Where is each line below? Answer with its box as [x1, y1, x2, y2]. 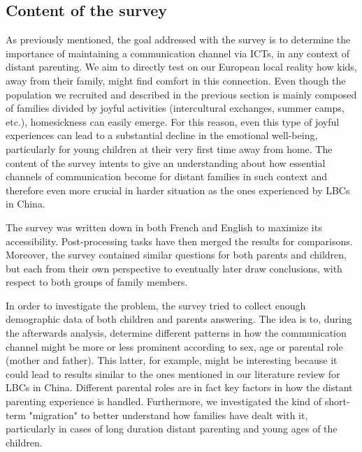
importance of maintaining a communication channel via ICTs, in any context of [6, 45, 350, 60]
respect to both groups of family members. [6, 275, 188, 289]
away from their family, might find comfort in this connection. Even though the [6, 73, 346, 87]
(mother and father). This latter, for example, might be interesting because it [6, 353, 338, 367]
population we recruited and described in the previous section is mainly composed [6, 87, 357, 101]
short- [324, 394, 350, 409]
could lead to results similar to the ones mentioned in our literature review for [6, 366, 340, 381]
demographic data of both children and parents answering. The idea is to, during [6, 312, 352, 326]
